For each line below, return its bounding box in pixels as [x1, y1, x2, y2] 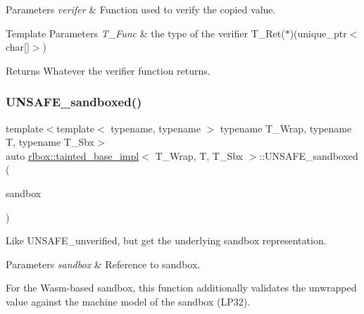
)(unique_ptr [289, 25, 347, 40]
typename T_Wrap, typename [220, 120, 352, 135]
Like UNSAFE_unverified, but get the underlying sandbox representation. [6, 233, 327, 248]
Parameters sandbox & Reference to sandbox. [6, 256, 201, 271]
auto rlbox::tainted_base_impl [6, 148, 139, 163]
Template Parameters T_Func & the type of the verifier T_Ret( [6, 25, 285, 40]
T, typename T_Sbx [6, 134, 94, 149]
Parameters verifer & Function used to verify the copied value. [6, 2, 276, 16]
